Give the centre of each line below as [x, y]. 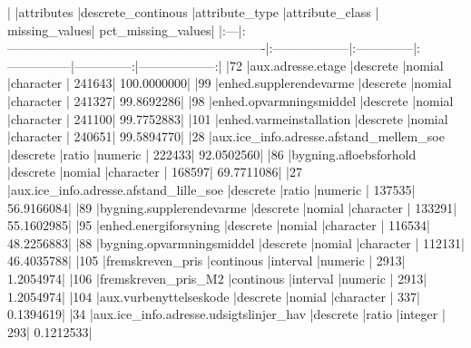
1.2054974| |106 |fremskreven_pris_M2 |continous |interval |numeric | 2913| [217, 278]
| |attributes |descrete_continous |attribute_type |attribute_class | [193, 12]
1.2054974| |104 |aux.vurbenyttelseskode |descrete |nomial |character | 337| [214, 296]
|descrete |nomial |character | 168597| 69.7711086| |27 [155, 172]
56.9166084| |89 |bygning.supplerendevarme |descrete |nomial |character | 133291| [232, 207]
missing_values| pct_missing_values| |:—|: [127, 29]
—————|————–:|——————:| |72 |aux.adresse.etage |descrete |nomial [226, 65]
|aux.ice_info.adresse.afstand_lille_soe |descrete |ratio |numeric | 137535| [211, 189]
